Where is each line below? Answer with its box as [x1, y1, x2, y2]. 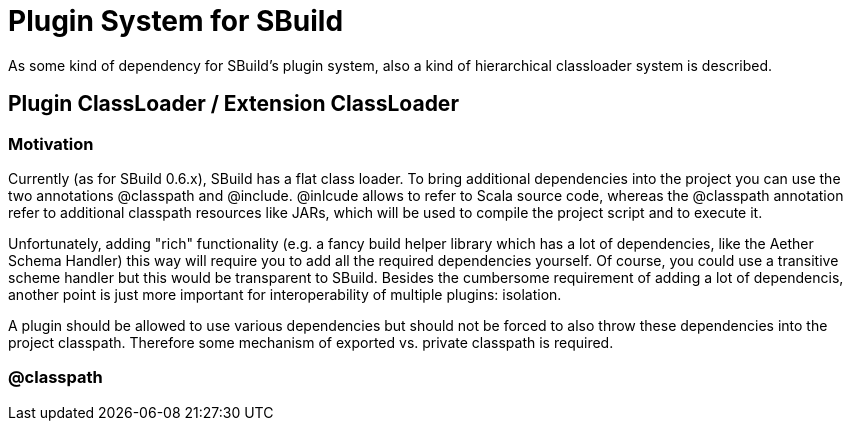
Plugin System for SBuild [8, 4, 344, 38]
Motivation [8, 133, 94, 154]
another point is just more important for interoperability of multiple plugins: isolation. [8, 285, 562, 303]
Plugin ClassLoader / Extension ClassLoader [8, 91, 459, 117]
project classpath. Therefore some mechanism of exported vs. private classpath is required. [8, 333, 614, 351]
